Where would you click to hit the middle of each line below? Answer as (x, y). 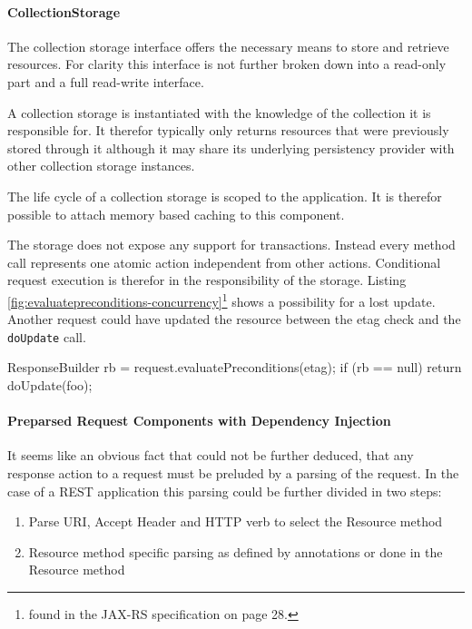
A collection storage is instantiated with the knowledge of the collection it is (219, 112)
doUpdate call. (47, 336)
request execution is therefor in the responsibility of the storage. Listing (207, 280)
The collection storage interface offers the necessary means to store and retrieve (228, 46)
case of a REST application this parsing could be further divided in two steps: (225, 491)
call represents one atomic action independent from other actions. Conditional (224, 262)
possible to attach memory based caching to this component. (176, 214)
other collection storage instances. (101, 166)
